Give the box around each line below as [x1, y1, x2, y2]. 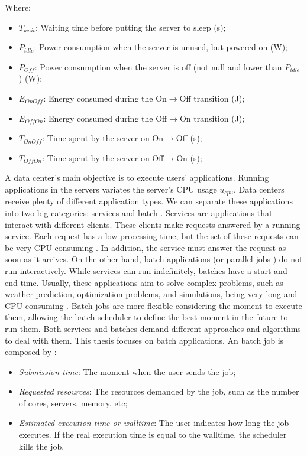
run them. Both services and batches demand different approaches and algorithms [5, 322, 301, 334]
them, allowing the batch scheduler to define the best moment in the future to [5, 311, 288, 323]
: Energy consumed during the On [43, 92, 167, 104]
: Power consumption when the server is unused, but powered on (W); [34, 41, 288, 53]
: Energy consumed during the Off [43, 112, 167, 124]
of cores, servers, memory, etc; [18, 396, 128, 409]
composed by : [5, 346, 57, 358]
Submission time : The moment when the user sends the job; [18, 365, 236, 377]
